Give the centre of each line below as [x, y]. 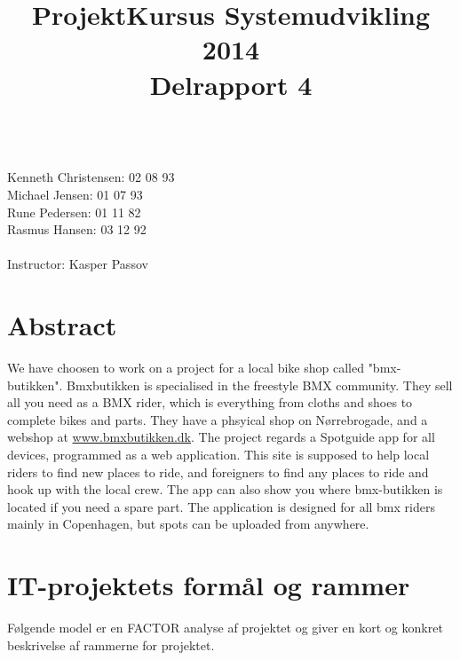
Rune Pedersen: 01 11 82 [74, 212]
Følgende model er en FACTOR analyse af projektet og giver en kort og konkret [225, 628]
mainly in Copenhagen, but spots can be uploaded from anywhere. [188, 524]
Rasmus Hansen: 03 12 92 [77, 229]
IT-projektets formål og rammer [209, 585]
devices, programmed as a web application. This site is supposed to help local [218, 454]
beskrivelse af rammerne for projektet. [111, 644]
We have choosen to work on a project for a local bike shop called [186, 368]
